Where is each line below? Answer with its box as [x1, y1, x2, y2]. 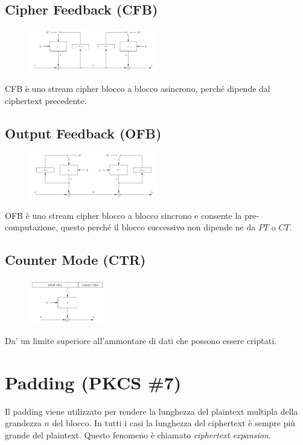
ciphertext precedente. [5, 94, 87, 106]
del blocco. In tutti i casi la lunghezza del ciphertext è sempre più [52, 417, 296, 429]
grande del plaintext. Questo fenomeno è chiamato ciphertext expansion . [5, 428, 271, 441]
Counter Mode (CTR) [5, 250, 146, 269]
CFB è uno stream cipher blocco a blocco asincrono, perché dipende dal [5, 82, 270, 95]
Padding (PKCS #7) [5, 369, 182, 394]
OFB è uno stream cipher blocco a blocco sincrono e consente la [5, 209, 242, 221]
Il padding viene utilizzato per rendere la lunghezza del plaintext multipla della [5, 404, 298, 417]
